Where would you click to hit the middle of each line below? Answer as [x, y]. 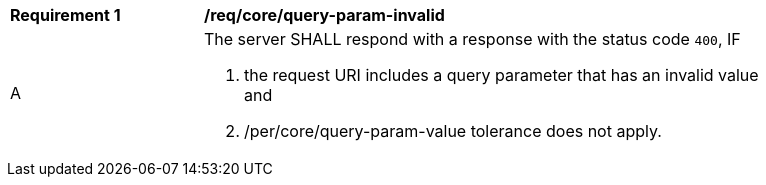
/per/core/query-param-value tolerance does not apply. [453, 131]
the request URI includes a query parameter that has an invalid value [501, 75]
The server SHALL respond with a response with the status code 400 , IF [472, 39]
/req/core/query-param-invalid [324, 15]
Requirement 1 [65, 15]
